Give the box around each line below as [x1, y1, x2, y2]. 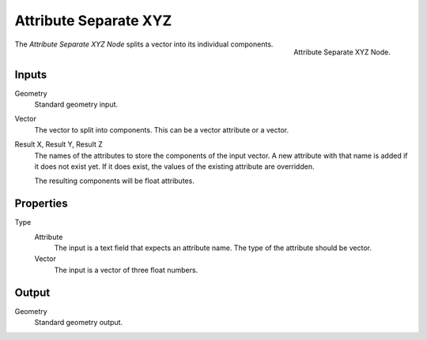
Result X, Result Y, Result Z [14, 140, 103, 149]
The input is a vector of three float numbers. [54, 265, 198, 275]
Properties [14, 197, 68, 211]
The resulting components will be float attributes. [34, 176, 195, 185]
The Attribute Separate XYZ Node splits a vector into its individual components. [14, 39, 274, 49]
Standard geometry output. [34, 318, 123, 327]
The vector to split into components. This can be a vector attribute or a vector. [34, 125, 289, 134]
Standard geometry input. [34, 99, 119, 110]
